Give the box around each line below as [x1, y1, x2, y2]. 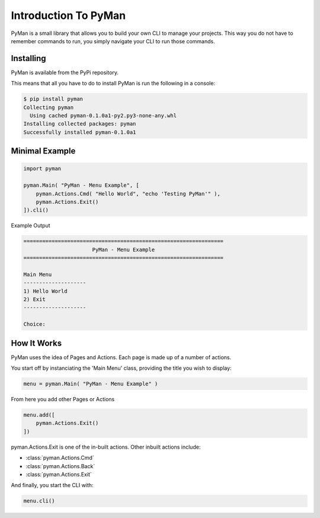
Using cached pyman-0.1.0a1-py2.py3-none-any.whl [30, 113, 177, 119]
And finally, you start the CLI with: [11, 482, 94, 489]
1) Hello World [23, 287, 68, 295]
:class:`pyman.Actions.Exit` [25, 471, 92, 478]
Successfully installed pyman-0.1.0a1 [23, 129, 136, 136]
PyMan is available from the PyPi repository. [11, 69, 119, 76]
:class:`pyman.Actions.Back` [25, 462, 95, 469]
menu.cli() [23, 498, 55, 504]
